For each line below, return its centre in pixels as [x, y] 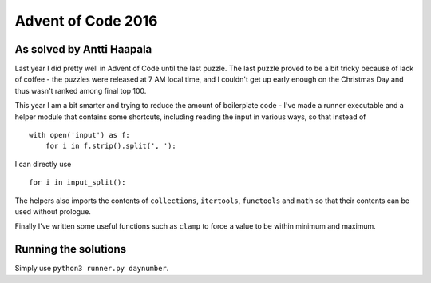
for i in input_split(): [77, 183]
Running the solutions [71, 249]
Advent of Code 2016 [87, 21]
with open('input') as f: [80, 135]
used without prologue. [53, 211]
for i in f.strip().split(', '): [111, 146]
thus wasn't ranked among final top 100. [81, 90]
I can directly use [43, 164]
